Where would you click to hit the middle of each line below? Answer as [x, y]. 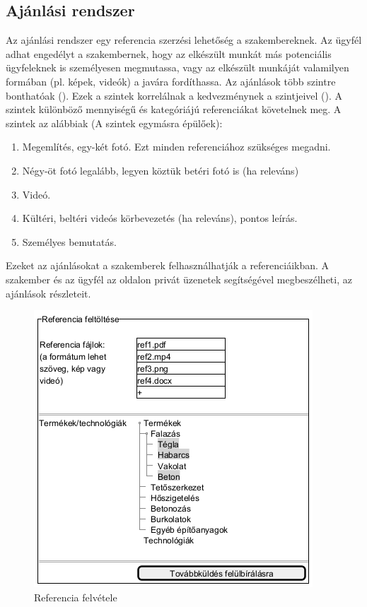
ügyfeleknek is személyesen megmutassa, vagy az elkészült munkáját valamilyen [177, 67]
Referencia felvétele [76, 597]
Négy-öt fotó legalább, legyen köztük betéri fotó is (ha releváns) [161, 170]
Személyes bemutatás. [69, 241]
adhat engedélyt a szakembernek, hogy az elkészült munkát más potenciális [169, 53]
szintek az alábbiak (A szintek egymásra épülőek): [114, 123]
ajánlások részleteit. [48, 293]
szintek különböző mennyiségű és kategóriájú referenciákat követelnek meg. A [174, 109]
